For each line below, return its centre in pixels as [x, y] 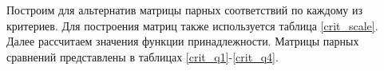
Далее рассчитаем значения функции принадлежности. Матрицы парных [183, 41]
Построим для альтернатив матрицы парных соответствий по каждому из [184, 10]
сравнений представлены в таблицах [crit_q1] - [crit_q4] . [143, 56]
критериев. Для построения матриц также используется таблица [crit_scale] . [192, 25]
